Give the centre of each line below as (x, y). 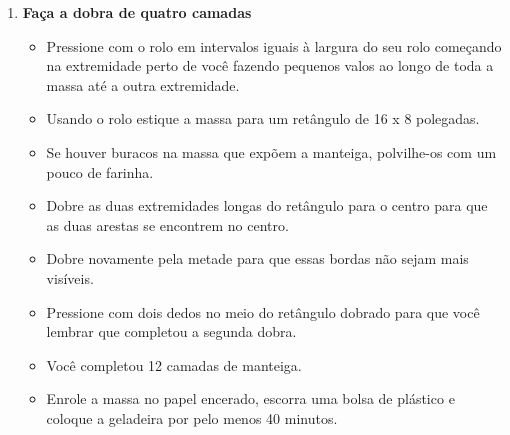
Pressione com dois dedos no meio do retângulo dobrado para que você (263, 311)
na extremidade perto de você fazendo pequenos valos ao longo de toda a (270, 65)
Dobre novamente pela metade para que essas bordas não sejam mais (257, 258)
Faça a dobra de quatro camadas (137, 12)
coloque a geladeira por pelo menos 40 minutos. (192, 417)
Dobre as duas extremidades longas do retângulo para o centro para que (267, 205)
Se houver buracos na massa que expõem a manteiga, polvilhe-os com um (271, 151)
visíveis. (70, 277)
